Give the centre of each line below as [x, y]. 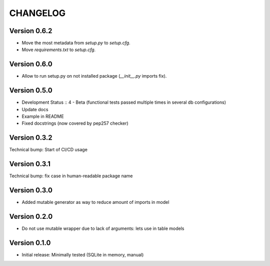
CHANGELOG [37, 13]
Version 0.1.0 [30, 243]
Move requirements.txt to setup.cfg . [59, 50]
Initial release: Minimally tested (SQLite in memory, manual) [83, 254]
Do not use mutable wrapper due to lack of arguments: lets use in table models [103, 228]
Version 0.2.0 [31, 216]
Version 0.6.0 [31, 64]
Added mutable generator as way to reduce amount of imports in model [95, 202]
